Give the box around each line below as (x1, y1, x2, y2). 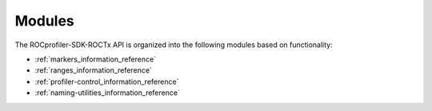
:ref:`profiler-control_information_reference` (34, 77, 179, 86)
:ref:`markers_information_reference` (34, 54, 156, 64)
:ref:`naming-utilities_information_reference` (34, 88, 180, 97)
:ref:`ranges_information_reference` (34, 65, 152, 75)
